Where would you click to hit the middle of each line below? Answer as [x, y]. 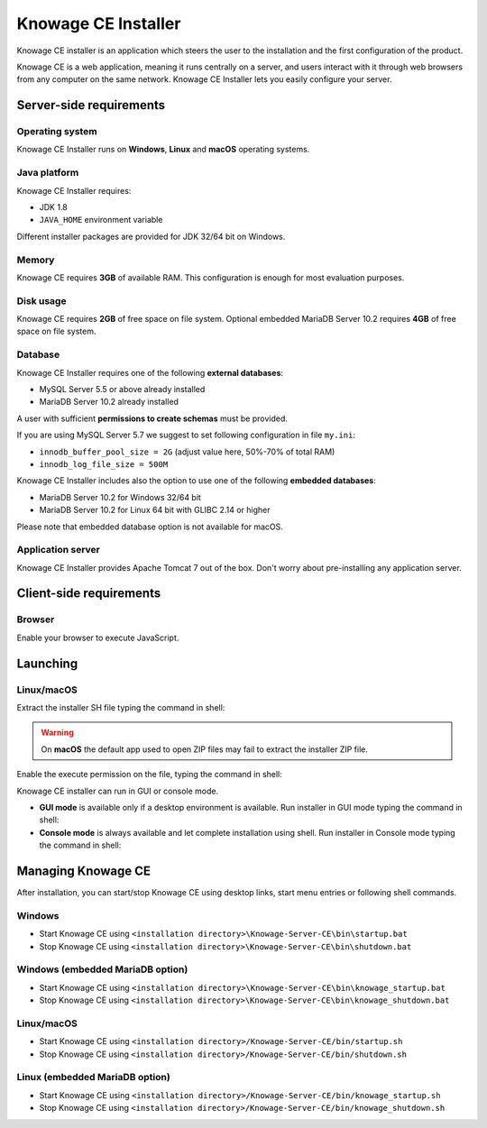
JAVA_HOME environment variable [101, 220]
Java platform [48, 173]
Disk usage [41, 300]
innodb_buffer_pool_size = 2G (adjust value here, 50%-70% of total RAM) [187, 452]
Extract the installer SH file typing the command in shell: [121, 707]
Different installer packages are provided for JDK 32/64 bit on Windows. [151, 236]
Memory [36, 260]
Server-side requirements [91, 105]
